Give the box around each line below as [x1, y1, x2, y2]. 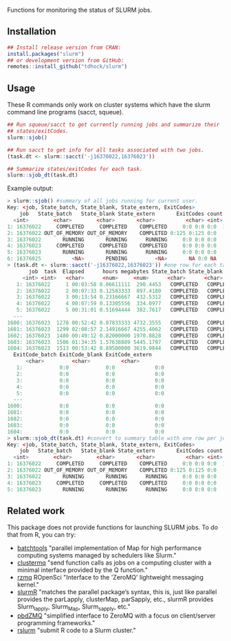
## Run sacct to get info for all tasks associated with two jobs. [7, 146, 205, 154]
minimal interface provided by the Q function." [16, 566, 148, 574]
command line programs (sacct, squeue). [7, 108, 124, 116]
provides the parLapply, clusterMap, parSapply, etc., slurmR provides [16, 596, 214, 604]
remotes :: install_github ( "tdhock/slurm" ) [7, 63, 128, 70]
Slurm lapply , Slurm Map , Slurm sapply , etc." [16, 602, 131, 613]
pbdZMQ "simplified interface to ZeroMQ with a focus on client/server [16, 611, 216, 620]
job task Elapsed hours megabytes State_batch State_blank [28, 268, 223, 275]
